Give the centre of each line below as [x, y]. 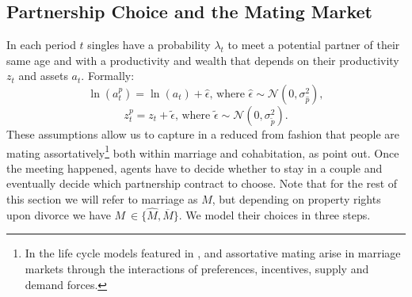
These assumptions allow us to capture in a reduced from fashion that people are [203, 133]
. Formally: [108, 76]
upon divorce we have [59, 214]
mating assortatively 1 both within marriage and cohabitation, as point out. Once [203, 151]
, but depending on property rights [296, 199]
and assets [43, 76]
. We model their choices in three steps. [275, 214]
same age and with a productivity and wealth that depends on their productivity [203, 60]
